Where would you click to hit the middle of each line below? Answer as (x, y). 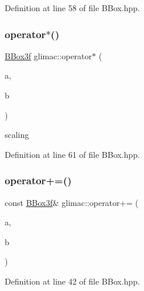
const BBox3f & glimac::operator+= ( (72, 202)
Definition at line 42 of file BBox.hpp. (72, 281)
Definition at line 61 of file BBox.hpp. (72, 154)
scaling (17, 135)
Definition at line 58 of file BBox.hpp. (72, 8)
